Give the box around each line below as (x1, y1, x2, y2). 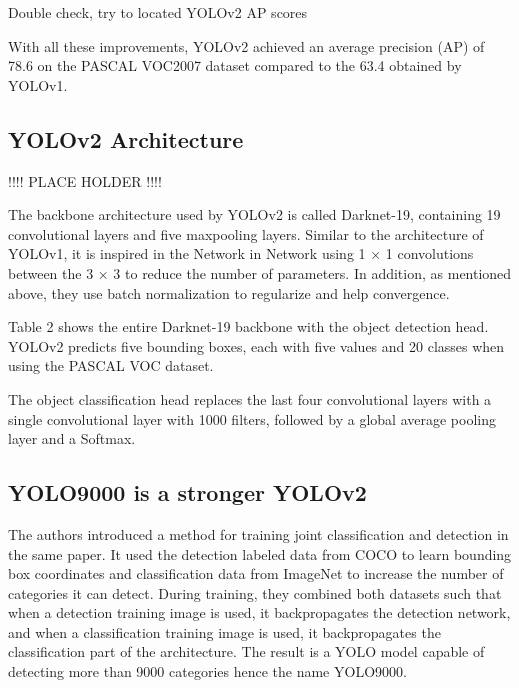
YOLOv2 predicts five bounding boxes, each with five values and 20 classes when (8, 335, 505, 356)
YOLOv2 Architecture (8, 123, 244, 154)
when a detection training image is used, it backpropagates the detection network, (8, 602, 511, 623)
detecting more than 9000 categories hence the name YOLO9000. (8, 661, 407, 682)
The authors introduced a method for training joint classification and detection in (8, 523, 509, 544)
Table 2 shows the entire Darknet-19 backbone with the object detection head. (8, 316, 489, 337)
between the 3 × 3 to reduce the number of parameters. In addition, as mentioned (8, 262, 512, 283)
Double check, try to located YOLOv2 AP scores (8, 2, 308, 22)
